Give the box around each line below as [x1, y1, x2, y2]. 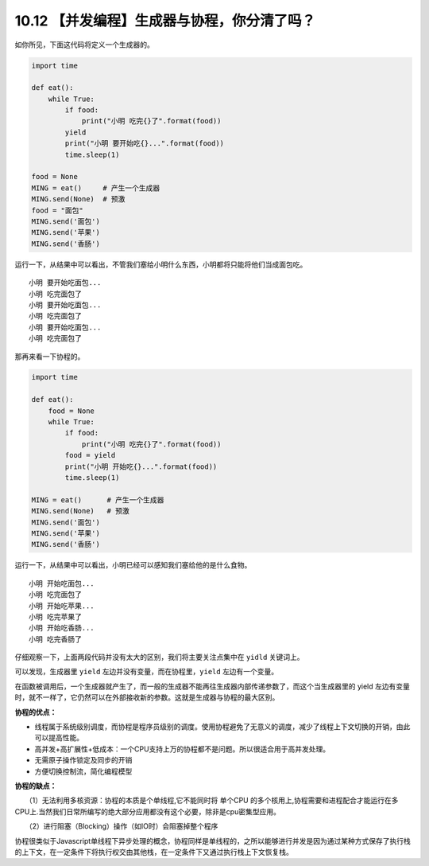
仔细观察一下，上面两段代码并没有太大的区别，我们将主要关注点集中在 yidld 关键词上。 [14, 653, 305, 662]
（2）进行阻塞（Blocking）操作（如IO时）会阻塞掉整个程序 [28, 821, 218, 831]
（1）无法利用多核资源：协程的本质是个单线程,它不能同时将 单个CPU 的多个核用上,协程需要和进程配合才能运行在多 [28, 796, 399, 806]
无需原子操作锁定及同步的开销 [34, 755, 133, 765]
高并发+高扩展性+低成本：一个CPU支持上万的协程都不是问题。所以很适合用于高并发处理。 [34, 744, 330, 754]
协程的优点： [14, 707, 57, 716]
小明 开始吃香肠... [29, 623, 95, 633]
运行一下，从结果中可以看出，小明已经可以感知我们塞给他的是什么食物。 [14, 560, 252, 570]
